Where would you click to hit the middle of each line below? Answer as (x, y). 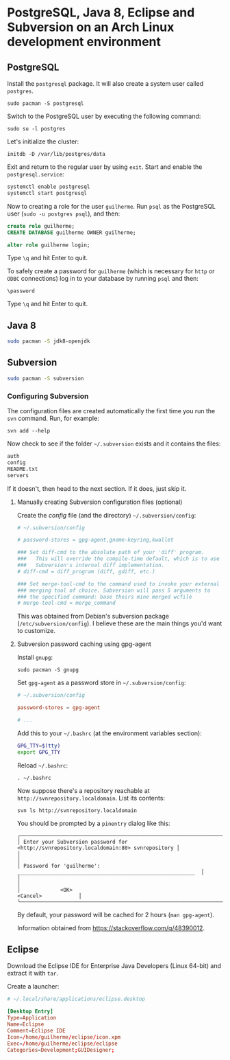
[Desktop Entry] (30, 1012)
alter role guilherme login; (49, 245)
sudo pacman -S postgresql (46, 104)
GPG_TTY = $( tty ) (39, 746)
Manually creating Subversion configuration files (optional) (100, 502)
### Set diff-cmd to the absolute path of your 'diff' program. (111, 553)
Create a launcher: (33, 987)
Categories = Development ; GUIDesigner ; (61, 1050)
